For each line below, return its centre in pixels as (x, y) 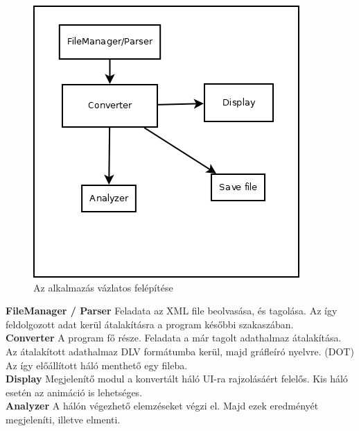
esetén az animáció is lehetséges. (74, 392)
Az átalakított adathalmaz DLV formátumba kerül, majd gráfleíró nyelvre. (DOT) (180, 351)
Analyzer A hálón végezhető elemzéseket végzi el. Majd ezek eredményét (162, 406)
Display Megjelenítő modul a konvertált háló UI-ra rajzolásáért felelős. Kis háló (177, 379)
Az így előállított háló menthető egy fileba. (97, 365)
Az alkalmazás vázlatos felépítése (103, 287)
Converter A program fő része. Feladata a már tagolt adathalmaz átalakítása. (174, 338)
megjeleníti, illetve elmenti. (63, 419)
